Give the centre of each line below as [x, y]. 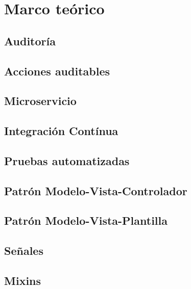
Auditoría [30, 41]
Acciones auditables [57, 71]
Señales [24, 251]
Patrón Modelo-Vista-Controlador [96, 190]
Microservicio [40, 101]
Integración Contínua [61, 131]
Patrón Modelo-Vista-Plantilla [86, 220]
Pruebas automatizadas [67, 160]
